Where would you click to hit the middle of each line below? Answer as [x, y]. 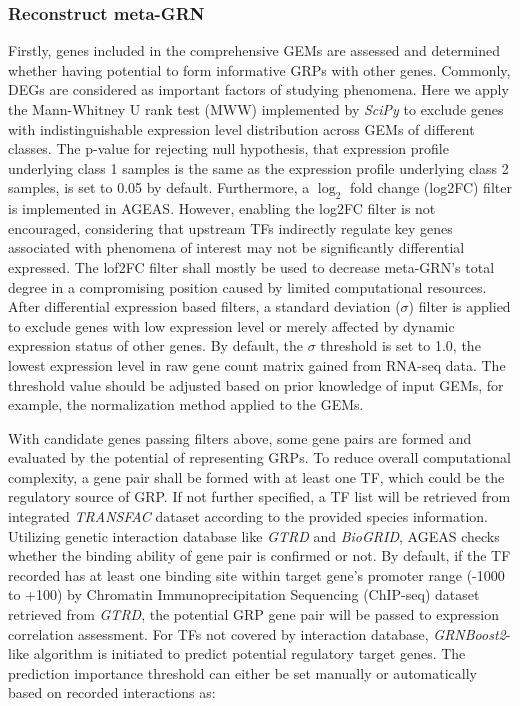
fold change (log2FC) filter [430, 187]
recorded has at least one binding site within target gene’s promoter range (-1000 [256, 574]
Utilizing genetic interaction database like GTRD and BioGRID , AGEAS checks [254, 535]
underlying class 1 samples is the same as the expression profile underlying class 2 [258, 167]
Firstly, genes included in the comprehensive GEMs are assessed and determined [254, 50]
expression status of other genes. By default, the [156, 345]
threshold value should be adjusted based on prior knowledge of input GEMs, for [256, 384]
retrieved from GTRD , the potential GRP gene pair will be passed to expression [254, 614]
